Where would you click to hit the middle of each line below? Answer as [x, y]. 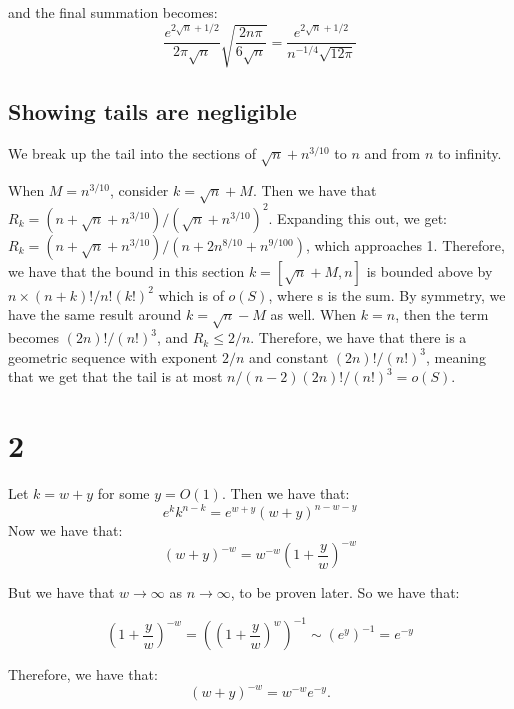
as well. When [313, 314]
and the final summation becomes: [113, 12]
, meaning [456, 356]
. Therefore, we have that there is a [358, 337]
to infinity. [469, 152]
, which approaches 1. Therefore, [405, 244]
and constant [289, 356]
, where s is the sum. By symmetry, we [387, 294]
